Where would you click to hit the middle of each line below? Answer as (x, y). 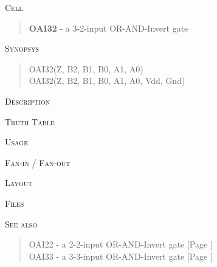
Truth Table (30, 121)
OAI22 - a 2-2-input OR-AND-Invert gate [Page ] (121, 244)
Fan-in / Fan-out (38, 162)
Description (28, 101)
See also (21, 224)
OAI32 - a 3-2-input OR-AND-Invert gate (108, 28)
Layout (19, 183)
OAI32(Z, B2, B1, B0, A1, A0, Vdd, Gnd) (107, 81)
